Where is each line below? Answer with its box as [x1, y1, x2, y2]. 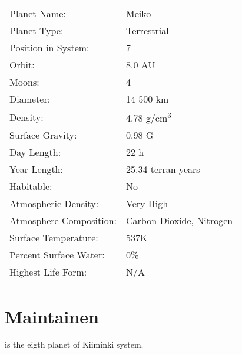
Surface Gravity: [9, 128, 77, 142]
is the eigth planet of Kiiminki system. [5, 338, 144, 350]
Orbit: [9, 58, 35, 71]
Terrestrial [126, 24, 169, 37]
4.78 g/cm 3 [126, 109, 171, 125]
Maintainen [5, 304, 99, 328]
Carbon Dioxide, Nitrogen [126, 214, 233, 228]
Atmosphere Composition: [9, 214, 117, 228]
